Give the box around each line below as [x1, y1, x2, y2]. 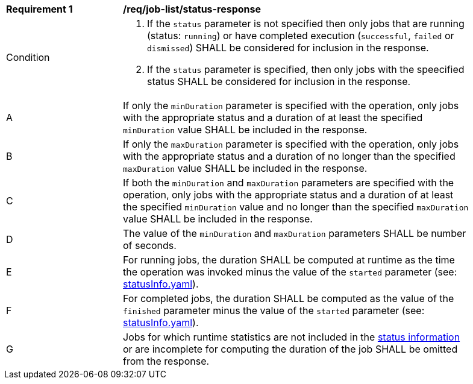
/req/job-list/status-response [123, 3, 262, 15]
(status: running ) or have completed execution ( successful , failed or [147, 30, 454, 42]
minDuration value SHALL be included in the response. [123, 124, 368, 136]
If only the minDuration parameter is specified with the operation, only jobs [123, 99, 459, 112]
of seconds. [123, 239, 177, 251]
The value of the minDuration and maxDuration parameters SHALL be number [123, 227, 466, 239]
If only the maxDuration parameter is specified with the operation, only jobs [123, 138, 459, 150]
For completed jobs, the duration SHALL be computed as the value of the [123, 292, 454, 304]
